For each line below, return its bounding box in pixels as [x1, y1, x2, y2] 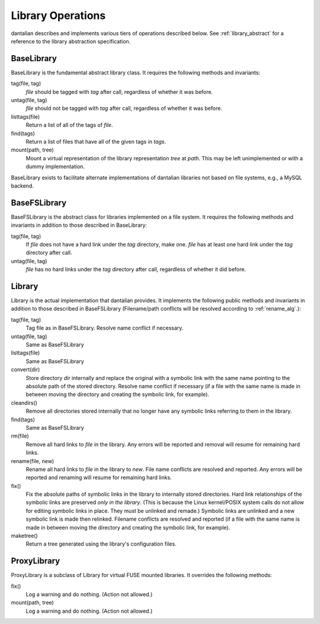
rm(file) [11, 432, 29, 439]
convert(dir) [11, 366, 40, 373]
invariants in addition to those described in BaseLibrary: [11, 221, 148, 229]
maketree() [11, 532, 38, 540]
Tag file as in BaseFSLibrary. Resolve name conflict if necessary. [25, 324, 184, 332]
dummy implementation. [25, 163, 85, 170]
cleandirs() [11, 399, 38, 406]
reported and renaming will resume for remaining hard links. [25, 474, 172, 481]
